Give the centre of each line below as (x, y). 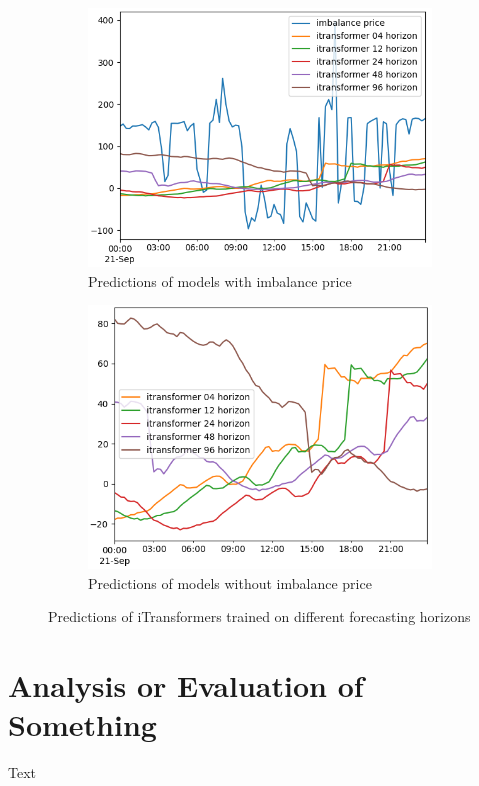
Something (82, 724)
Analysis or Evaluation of (186, 685)
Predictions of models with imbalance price (220, 280)
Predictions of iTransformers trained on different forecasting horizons (259, 616)
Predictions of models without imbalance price (230, 582)
